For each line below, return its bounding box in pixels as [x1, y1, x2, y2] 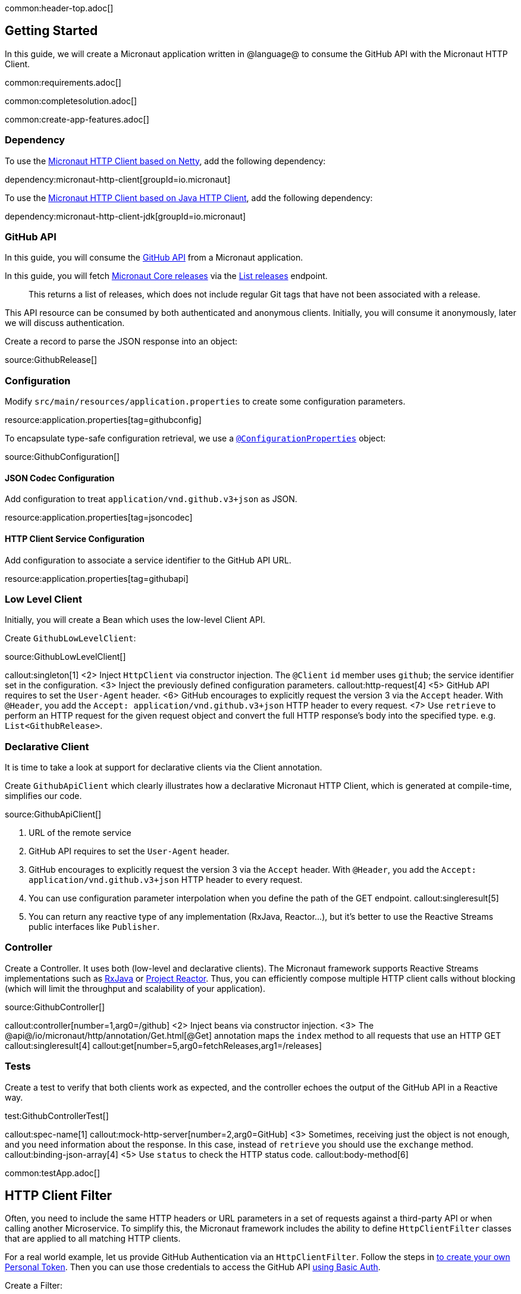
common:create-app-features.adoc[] [5, 114, 149, 124]
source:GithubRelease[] [5, 355, 98, 365]
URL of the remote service [29, 828, 131, 838]
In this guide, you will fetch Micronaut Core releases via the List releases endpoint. [5, 271, 328, 281]
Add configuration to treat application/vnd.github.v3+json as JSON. [5, 494, 297, 505]
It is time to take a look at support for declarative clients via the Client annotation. [5, 762, 322, 773]
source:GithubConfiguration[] [5, 452, 120, 462]
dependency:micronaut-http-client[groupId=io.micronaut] [5, 174, 231, 184]
